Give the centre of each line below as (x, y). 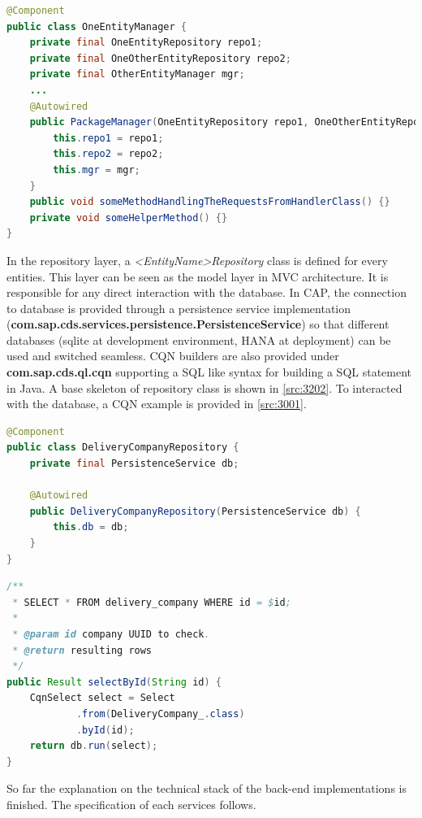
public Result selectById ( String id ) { (114, 682)
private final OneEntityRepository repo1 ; (146, 43)
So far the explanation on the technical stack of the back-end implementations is (207, 788)
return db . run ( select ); (94, 746)
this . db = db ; (91, 527)
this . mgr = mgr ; (97, 170)
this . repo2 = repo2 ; (108, 154)
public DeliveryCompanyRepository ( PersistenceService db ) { (195, 511)
